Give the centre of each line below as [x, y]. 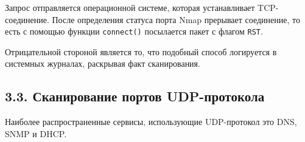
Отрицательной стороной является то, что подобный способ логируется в [141, 51]
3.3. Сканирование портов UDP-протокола [135, 96]
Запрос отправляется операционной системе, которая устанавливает [130, 7]
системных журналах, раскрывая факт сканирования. [103, 63]
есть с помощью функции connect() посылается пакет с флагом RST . [134, 31]
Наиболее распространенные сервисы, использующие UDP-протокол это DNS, [151, 122]
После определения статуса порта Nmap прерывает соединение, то [176, 19]
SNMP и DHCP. [36, 133]
